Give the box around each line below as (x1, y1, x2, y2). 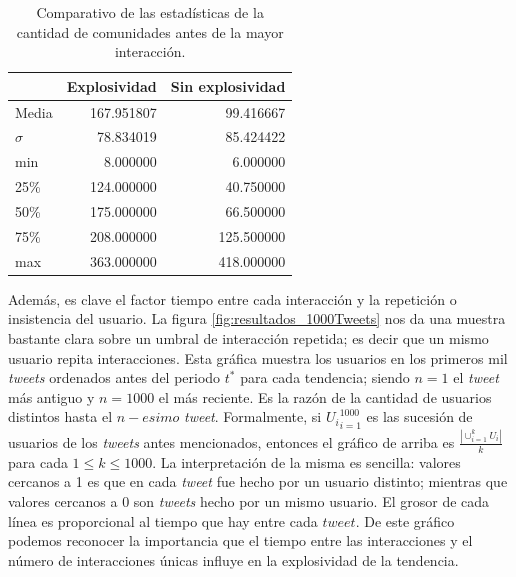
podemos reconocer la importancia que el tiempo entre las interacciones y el (8, 530, 473, 551)
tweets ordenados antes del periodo (8, 367, 221, 388)
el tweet (453, 367, 499, 388)
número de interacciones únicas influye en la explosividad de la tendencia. (8, 549, 459, 570)
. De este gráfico (355, 510, 455, 531)
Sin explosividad (170, 75, 286, 96)
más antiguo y (8, 386, 95, 407)
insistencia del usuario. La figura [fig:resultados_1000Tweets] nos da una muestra (8, 308, 506, 329)
